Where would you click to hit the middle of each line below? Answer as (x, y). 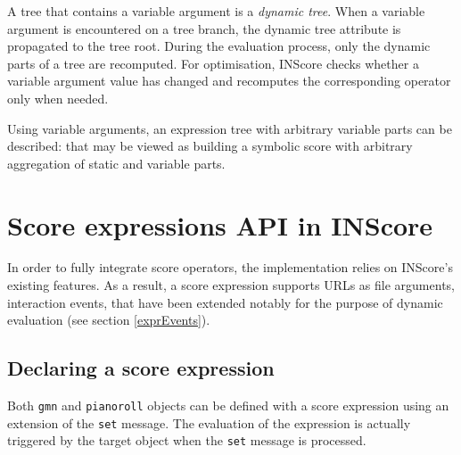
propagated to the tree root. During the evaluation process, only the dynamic (219, 46)
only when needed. (58, 98)
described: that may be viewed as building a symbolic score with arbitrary (210, 146)
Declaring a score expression (141, 368)
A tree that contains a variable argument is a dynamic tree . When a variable (216, 11)
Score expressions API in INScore (220, 224)
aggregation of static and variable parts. (116, 163)
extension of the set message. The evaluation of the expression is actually (209, 422)
